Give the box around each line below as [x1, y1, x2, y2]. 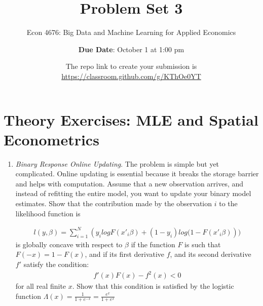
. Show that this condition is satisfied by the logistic [72, 281, 234, 291]
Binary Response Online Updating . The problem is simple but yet [15, 158, 219, 169]
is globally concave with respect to [15, 239, 123, 249]
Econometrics [4, 129, 99, 149]
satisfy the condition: [23, 258, 89, 269]
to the [219, 198, 238, 208]
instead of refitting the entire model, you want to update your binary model [15, 188, 251, 199]
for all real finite [15, 281, 66, 291]
